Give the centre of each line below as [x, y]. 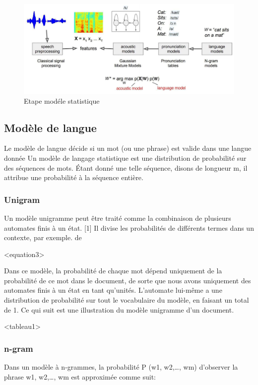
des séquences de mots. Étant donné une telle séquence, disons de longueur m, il [126, 167]
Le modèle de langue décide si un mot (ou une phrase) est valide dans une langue [128, 148]
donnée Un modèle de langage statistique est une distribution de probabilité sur [125, 158]
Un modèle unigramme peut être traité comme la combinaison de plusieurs [118, 218]
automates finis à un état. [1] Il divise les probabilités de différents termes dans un [129, 227]
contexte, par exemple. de [43, 237]
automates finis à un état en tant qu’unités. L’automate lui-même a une [113, 290]
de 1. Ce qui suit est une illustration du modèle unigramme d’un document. [119, 309]
